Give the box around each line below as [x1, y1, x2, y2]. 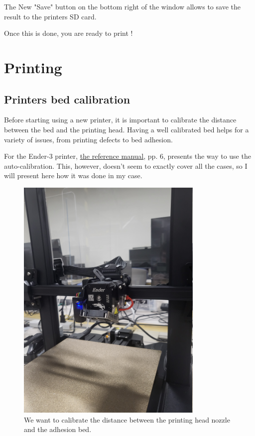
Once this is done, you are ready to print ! [4, 28, 133, 38]
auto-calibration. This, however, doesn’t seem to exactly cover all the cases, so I [4, 160, 248, 171]
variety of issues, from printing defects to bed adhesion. [4, 134, 173, 144]
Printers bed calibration [4, 91, 130, 107]
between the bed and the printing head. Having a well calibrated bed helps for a [4, 124, 249, 134]
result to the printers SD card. [4, 11, 97, 21]
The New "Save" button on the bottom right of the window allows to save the [4, 1, 241, 11]
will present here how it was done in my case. [4, 170, 142, 181]
